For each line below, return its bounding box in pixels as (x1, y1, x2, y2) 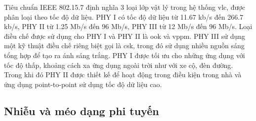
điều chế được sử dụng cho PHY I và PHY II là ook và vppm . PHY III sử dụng (4, 30, 246, 41)
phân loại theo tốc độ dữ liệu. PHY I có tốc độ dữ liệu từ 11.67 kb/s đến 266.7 (4, 11, 244, 22)
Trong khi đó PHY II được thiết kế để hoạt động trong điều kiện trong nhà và (4, 69, 242, 80)
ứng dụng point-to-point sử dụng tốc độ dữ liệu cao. (4, 79, 162, 89)
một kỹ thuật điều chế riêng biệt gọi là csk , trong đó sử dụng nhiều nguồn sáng (4, 40, 245, 51)
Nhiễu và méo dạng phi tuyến (4, 103, 159, 118)
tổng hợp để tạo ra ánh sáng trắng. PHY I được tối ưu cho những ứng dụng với (4, 50, 245, 60)
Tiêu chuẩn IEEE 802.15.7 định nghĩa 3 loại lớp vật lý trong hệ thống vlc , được (4, 2, 245, 12)
